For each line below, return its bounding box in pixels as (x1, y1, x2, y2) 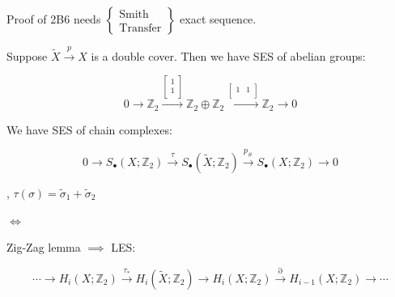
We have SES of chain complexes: (6, 121, 172, 138)
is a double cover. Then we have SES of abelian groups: (91, 47, 366, 64)
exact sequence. (180, 11, 257, 27)
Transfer (119, 22, 162, 34)
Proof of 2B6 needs (6, 11, 101, 27)
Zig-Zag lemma (6, 239, 81, 256)
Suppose (6, 47, 48, 64)
